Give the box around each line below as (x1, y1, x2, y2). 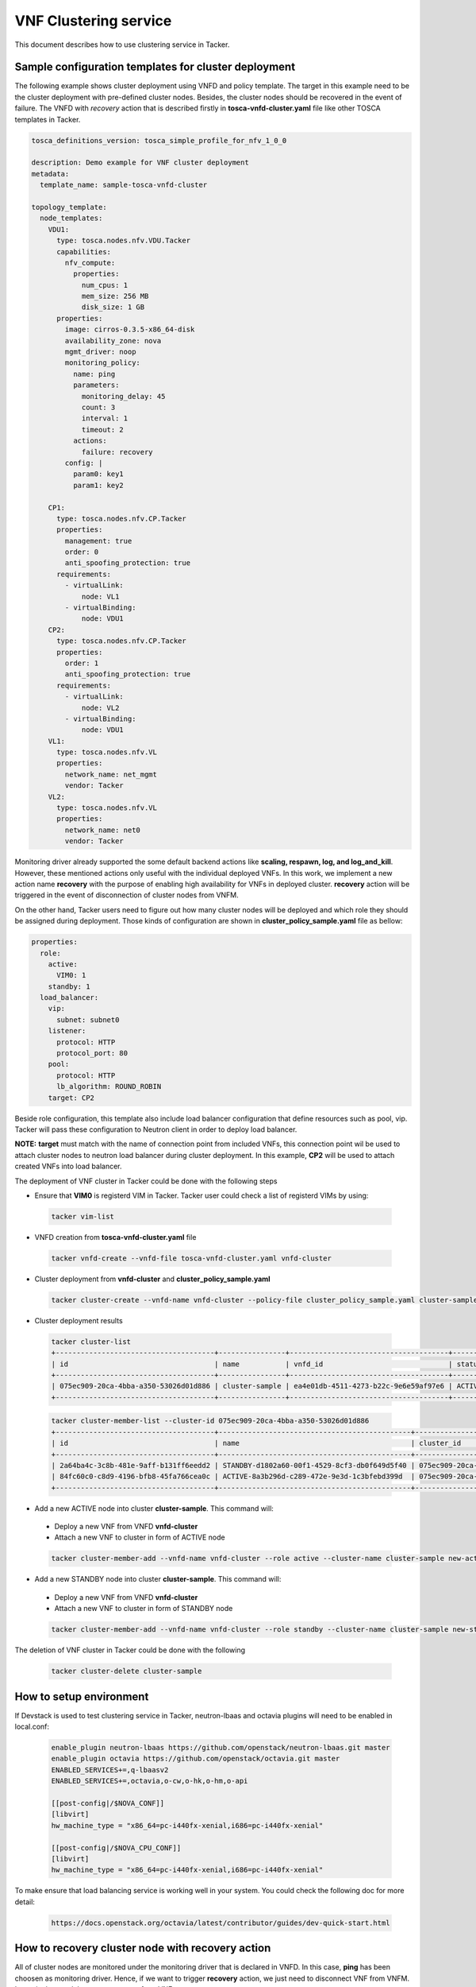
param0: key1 (72, 470, 125, 478)
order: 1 (64, 658, 99, 668)
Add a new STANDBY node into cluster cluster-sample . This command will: (34, 1574, 282, 1584)
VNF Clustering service (14, 12, 172, 29)
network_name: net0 (64, 825, 140, 835)
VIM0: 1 (56, 970, 86, 980)
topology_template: (31, 203, 107, 211)
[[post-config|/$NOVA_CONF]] (51, 1799, 165, 1807)
